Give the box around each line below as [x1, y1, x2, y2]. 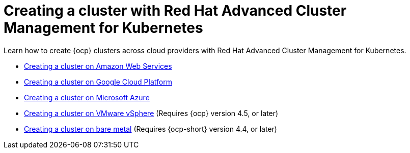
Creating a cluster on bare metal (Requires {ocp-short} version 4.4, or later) [24, 124, 277, 133]
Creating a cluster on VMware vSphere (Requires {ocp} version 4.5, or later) [24, 108, 279, 118]
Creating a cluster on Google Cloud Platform [24, 77, 172, 86]
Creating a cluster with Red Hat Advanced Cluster [4, 2, 347, 19]
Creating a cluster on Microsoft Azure [24, 93, 150, 102]
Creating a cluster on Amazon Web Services [24, 61, 172, 70]
